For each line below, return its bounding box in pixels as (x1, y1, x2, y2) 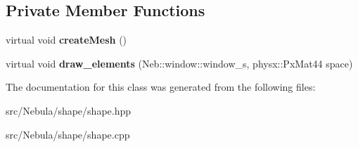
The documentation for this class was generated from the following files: (6, 79, 316, 94)
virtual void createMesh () (6, 32, 127, 47)
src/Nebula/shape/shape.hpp (6, 103, 132, 117)
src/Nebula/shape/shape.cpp (6, 127, 130, 141)
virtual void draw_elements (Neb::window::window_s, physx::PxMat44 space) (6, 56, 353, 70)
